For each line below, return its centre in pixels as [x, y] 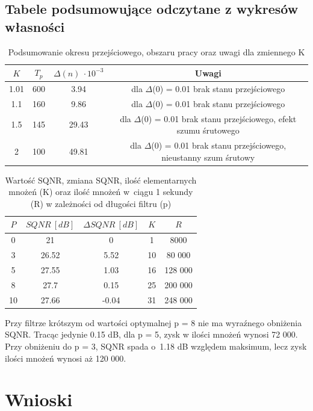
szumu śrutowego [208, 130]
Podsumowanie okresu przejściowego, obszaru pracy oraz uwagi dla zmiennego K [156, 51]
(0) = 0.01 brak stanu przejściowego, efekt [219, 118]
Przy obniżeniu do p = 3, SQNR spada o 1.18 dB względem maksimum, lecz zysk [156, 346]
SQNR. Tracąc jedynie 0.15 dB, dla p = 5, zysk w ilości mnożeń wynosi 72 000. [151, 334]
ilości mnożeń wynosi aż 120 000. [66, 358]
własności [35, 26]
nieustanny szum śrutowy [208, 157]
